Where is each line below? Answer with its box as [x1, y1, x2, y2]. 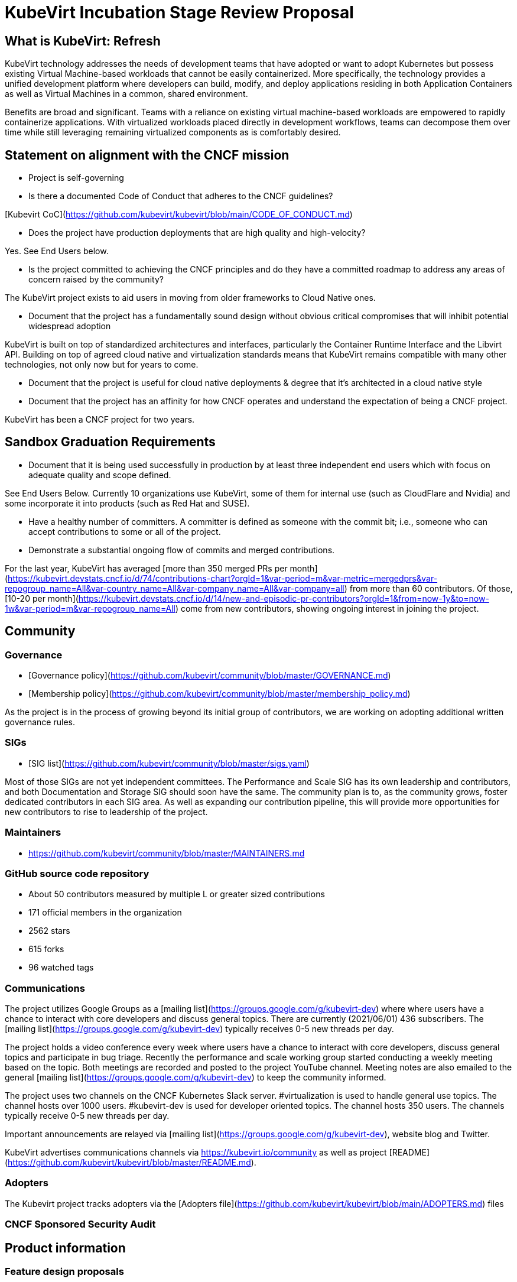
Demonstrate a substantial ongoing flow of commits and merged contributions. [28, 544, 335, 555]
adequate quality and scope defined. [28, 469, 171, 480]
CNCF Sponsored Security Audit [5, 1218, 156, 1231]
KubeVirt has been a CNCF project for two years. [5, 414, 195, 425]
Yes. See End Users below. [5, 246, 109, 257]
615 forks [28, 944, 64, 955]
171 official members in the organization [28, 907, 182, 918]
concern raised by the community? [28, 274, 164, 285]
